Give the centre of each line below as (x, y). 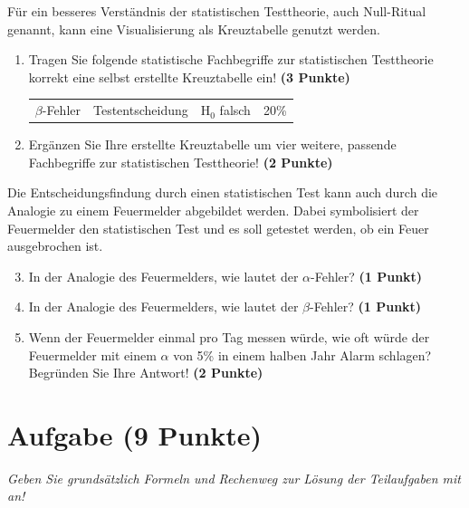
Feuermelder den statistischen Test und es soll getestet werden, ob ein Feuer (218, 228)
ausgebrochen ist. (55, 246)
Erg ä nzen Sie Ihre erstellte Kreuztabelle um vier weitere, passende (212, 144)
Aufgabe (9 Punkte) (135, 434)
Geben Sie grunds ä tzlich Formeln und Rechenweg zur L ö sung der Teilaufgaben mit (234, 478)
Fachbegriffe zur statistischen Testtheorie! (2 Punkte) (181, 162)
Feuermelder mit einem (92, 355)
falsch (235, 110)
